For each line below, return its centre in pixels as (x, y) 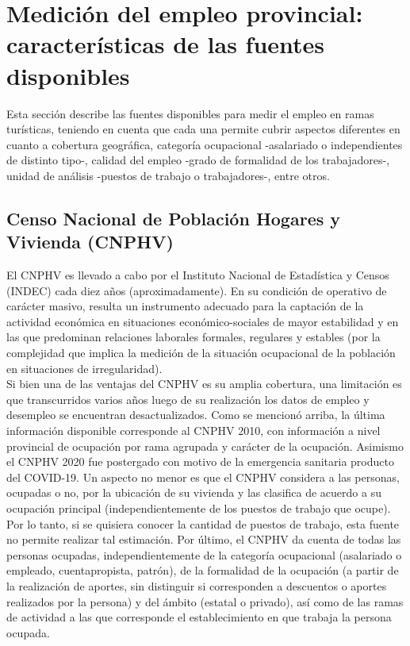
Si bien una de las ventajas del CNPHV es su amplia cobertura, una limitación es (204, 384)
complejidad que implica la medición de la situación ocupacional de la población (201, 353)
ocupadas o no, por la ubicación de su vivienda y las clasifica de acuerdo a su (194, 492)
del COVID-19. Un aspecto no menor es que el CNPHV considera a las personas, (203, 477)
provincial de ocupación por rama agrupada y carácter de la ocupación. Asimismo (205, 446)
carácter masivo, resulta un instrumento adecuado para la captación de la (185, 306)
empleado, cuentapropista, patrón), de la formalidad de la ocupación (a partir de (203, 570)
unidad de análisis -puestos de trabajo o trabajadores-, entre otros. (168, 175)
